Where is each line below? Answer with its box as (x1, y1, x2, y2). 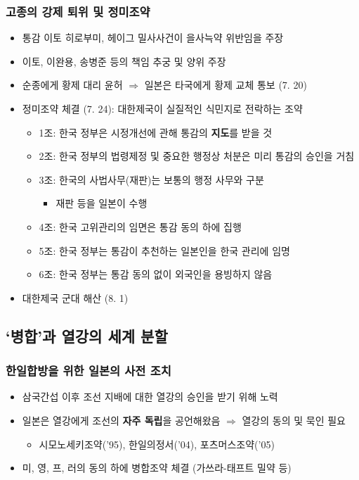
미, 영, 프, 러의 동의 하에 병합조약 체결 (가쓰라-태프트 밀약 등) (22, 460, 292, 475)
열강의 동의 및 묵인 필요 (242, 412, 346, 427)
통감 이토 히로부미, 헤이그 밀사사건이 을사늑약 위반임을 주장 (22, 30, 284, 45)
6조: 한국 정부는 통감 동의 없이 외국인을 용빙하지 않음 (39, 267, 273, 282)
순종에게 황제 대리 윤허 (22, 77, 123, 92)
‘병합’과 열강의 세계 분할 (6, 324, 168, 346)
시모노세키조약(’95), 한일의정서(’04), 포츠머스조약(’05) (39, 436, 275, 451)
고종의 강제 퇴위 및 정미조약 (6, 2, 150, 20)
